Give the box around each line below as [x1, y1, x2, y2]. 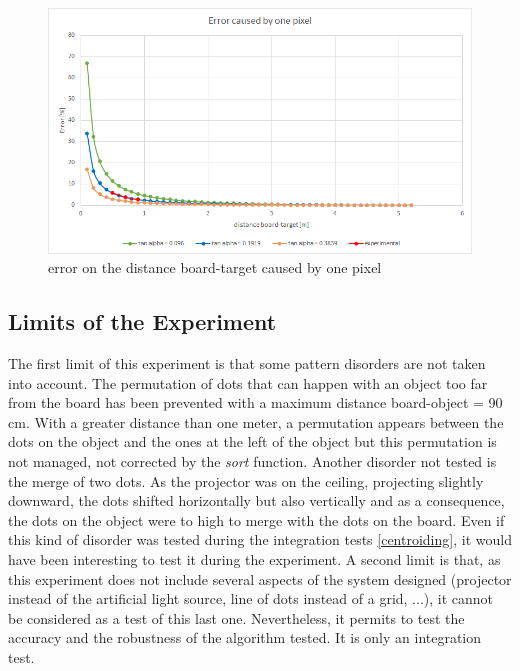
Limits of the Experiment [8, 306, 277, 337]
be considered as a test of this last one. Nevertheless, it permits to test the [8, 607, 465, 628]
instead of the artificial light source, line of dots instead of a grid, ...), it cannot [8, 588, 494, 609]
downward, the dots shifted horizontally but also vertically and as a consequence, [8, 490, 505, 511]
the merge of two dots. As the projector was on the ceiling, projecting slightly [8, 470, 484, 491]
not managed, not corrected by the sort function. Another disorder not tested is [8, 451, 497, 472]
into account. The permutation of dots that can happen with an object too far [8, 372, 488, 393]
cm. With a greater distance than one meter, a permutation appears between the [8, 411, 504, 432]
